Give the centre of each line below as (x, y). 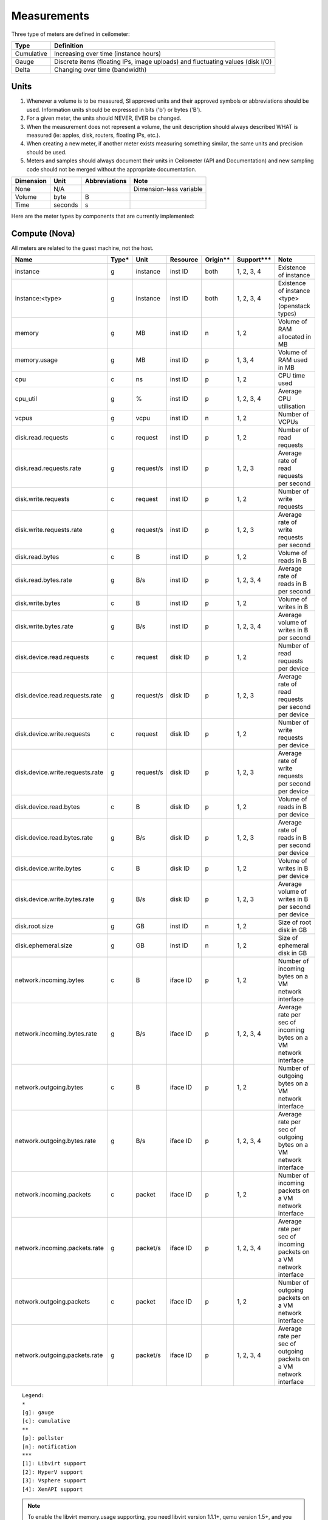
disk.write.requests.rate (49, 530)
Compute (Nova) (43, 233)
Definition (68, 46)
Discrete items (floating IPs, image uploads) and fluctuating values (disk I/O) (163, 61)
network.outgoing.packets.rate (59, 1355)
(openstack (294, 306)
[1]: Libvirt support (54, 1463)
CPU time (292, 376)
